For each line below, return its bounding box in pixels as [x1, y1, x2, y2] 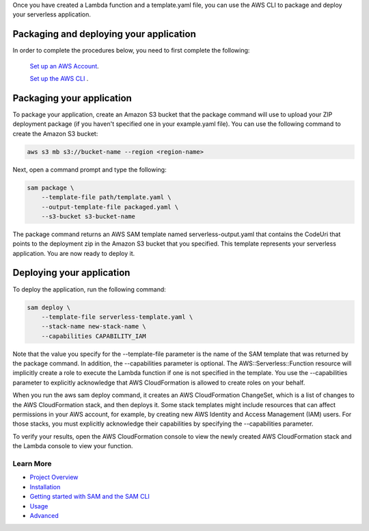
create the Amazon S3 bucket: [12, 129, 98, 138]
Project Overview [29, 473, 79, 482]
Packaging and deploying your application [12, 28, 196, 40]
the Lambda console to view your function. [12, 442, 133, 450]
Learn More [12, 458, 52, 468]
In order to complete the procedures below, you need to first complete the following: [12, 47, 250, 55]
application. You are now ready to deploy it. [12, 249, 135, 257]
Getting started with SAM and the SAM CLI [29, 493, 150, 501]
